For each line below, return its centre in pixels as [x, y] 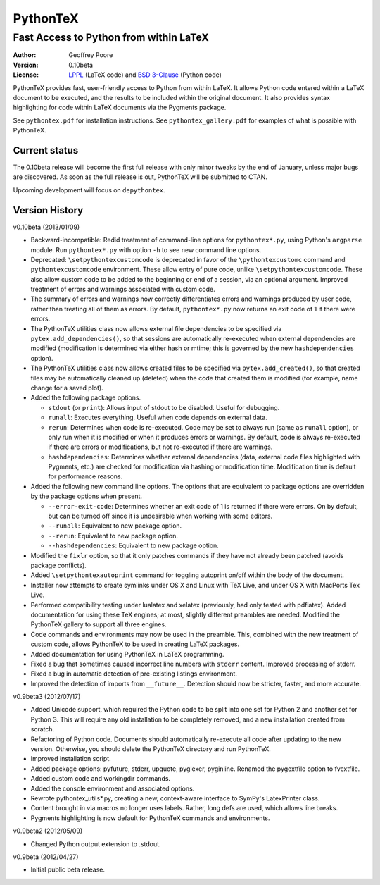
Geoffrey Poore [91, 55]
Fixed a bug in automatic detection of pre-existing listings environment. [134, 674]
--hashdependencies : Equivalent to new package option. [134, 545]
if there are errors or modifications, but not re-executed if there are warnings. [160, 447]
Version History [48, 210]
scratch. [43, 729]
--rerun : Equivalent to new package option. [113, 536]
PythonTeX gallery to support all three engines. [99, 624]
